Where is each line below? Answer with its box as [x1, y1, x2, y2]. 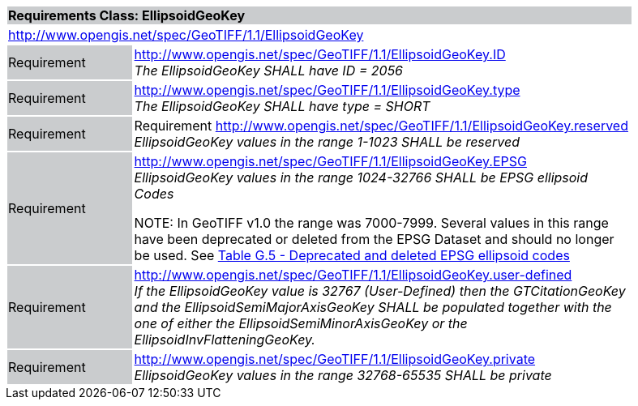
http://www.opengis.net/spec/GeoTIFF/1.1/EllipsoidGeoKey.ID [134, 46, 506, 62]
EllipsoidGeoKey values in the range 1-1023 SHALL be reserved [134, 134, 520, 150]
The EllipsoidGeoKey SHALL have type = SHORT [134, 98, 430, 114]
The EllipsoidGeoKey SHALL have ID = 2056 [134, 62, 404, 79]
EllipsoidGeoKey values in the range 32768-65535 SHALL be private [134, 367, 552, 383]
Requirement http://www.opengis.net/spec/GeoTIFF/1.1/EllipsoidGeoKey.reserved [134, 118, 628, 134]
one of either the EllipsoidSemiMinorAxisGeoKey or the [134, 315, 468, 331]
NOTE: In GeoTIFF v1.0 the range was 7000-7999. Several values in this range [134, 215, 609, 231]
